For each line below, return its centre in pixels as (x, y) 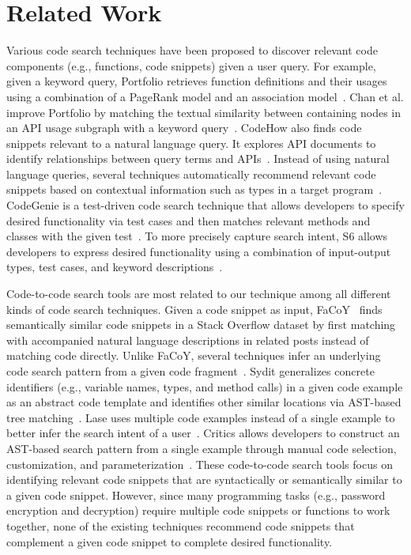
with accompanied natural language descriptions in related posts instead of (188, 340)
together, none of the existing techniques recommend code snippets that (181, 525)
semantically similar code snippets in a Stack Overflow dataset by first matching (201, 325)
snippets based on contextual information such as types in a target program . (194, 189)
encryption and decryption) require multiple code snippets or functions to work (198, 510)
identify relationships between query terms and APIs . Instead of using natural (198, 159)
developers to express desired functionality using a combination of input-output (199, 251)
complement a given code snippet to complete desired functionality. (170, 541)
